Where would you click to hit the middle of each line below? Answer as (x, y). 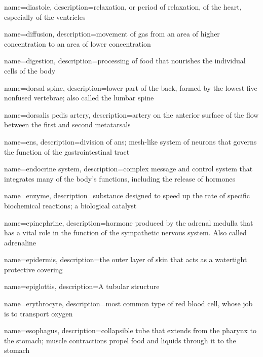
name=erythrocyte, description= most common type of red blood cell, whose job (128, 304)
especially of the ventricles (45, 16)
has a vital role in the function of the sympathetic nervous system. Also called (125, 233)
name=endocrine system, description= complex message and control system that (128, 169)
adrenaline (20, 242)
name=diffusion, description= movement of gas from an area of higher (112, 34)
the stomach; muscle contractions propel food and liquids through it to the (120, 340)
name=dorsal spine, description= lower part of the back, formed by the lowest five (131, 87)
